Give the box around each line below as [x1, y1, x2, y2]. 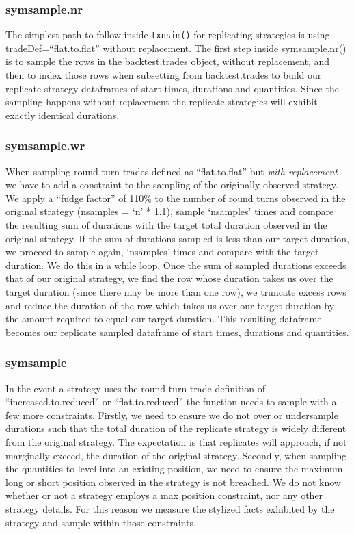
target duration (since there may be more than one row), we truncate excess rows [5, 285, 346, 298]
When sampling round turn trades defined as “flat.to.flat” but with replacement [5, 164, 338, 178]
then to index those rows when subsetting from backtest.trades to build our [5, 68, 322, 82]
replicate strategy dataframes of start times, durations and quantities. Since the [5, 81, 339, 95]
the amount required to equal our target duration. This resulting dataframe [5, 311, 322, 326]
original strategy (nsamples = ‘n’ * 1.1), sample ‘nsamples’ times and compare [5, 204, 334, 218]
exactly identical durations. [5, 107, 120, 122]
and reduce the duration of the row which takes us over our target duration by [5, 298, 335, 312]
